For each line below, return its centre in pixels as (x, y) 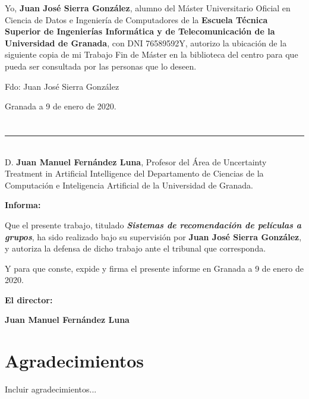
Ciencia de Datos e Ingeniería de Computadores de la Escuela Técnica (136, 19)
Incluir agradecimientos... (51, 389)
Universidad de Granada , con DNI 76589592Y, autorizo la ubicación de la (146, 43)
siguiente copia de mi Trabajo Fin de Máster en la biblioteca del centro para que (152, 54)
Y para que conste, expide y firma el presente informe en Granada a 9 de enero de (154, 268)
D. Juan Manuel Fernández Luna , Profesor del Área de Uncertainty (136, 161)
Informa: (23, 205)
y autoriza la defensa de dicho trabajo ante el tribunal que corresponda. (135, 248)
